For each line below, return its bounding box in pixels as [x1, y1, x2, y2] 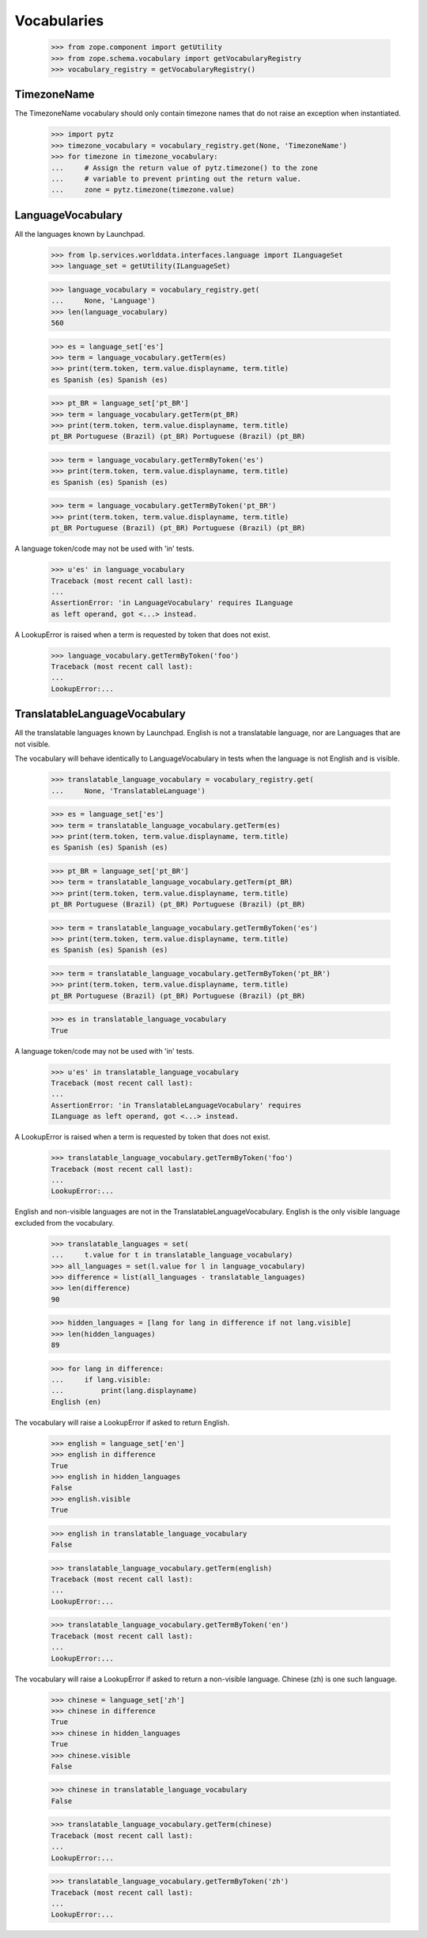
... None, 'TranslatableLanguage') [51, 786, 206, 795]
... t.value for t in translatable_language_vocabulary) [51, 1250, 293, 1260]
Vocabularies [14, 12, 104, 29]
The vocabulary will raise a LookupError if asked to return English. [14, 1417, 230, 1427]
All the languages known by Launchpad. [14, 229, 145, 238]
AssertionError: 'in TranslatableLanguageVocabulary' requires [51, 1101, 302, 1109]
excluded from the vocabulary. [14, 1218, 115, 1227]
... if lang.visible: [51, 1375, 152, 1384]
